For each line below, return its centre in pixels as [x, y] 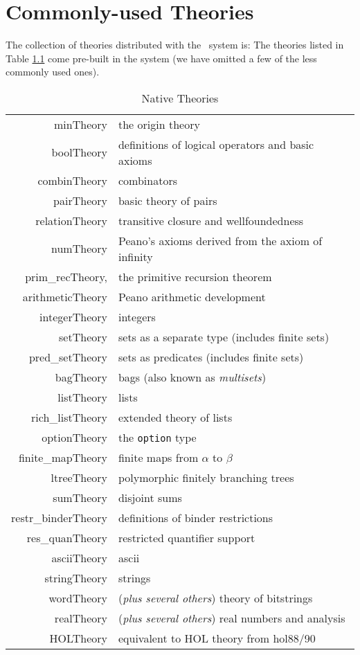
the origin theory [159, 124]
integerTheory [73, 316]
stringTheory [76, 577]
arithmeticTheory [65, 296]
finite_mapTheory [63, 457]
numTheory [79, 249]
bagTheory [81, 377]
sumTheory [80, 497]
